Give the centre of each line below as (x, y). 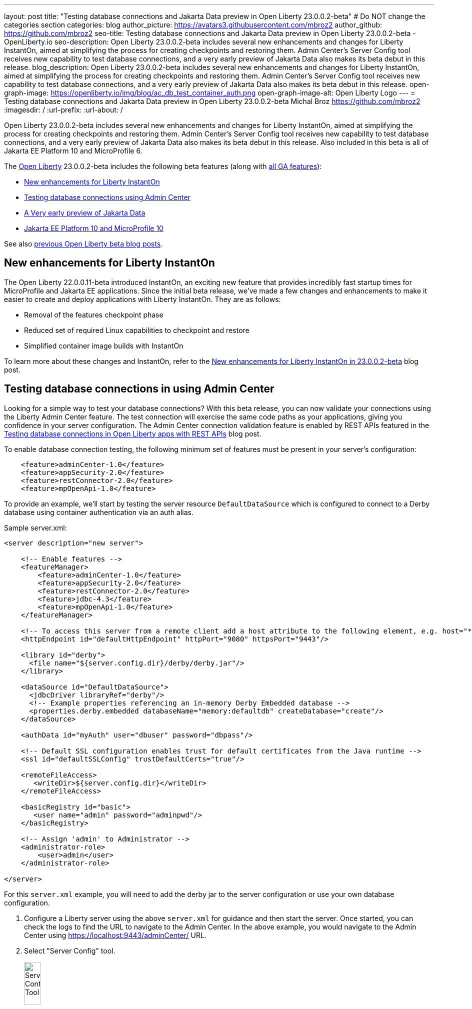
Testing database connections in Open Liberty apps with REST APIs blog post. (133, 433)
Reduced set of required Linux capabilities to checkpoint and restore (137, 330)
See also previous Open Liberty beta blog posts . (83, 244)
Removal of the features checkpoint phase (94, 314)
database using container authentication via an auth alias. (99, 512)
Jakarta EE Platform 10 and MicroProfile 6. (73, 151)
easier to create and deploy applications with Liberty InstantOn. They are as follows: (142, 299)
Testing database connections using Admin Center (107, 197)
